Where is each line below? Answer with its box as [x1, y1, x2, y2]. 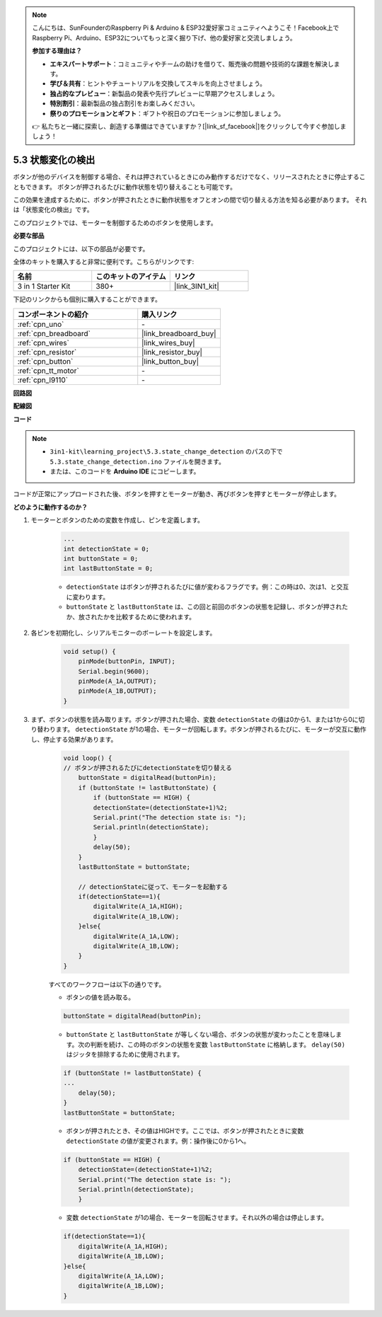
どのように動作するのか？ [13, 502, 88, 511]
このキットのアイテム [95, 272, 166, 282]
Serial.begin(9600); [78, 667, 150, 675]
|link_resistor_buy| [141, 347, 203, 357]
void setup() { [63, 648, 116, 655]
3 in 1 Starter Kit [17, 282, 71, 292]
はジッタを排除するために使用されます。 [66, 1049, 184, 1058]
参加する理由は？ [32, 47, 82, 55]
